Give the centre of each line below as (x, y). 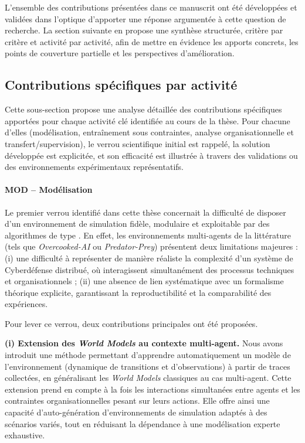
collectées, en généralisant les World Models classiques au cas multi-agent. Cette (148, 378)
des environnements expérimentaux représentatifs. (94, 167)
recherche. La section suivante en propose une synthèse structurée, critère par (144, 30)
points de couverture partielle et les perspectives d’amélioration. (120, 53)
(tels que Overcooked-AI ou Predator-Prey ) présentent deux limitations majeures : (151, 246)
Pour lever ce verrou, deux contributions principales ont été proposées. (131, 323)
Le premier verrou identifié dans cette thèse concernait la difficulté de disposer (145, 212)
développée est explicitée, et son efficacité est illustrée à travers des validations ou (151, 155)
